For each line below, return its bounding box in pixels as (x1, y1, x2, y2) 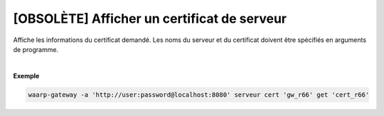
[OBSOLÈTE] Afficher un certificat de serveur (13, 11, 287, 26)
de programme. (13, 45, 59, 53)
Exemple (13, 71, 40, 80)
